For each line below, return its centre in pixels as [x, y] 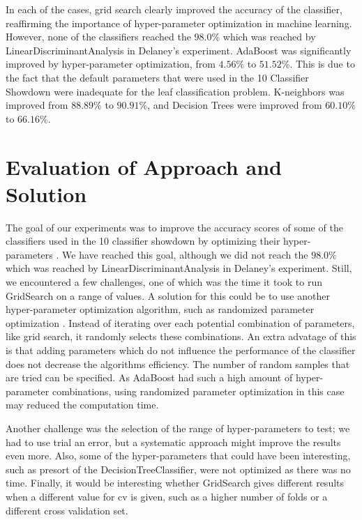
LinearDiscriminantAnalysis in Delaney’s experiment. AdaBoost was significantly [179, 50]
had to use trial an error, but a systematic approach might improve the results [173, 442]
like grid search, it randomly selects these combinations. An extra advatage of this [181, 336]
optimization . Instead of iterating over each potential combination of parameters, [180, 322]
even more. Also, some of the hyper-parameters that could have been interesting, [178, 456]
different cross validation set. [67, 510]
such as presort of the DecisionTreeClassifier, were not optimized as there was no [178, 469]
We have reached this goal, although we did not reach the [185, 254]
